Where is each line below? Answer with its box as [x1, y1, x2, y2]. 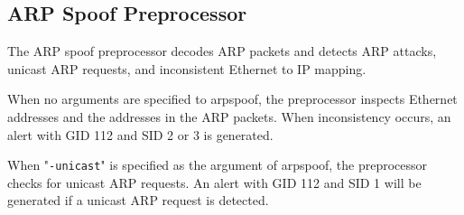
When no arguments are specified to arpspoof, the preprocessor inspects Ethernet [7, 89, 458, 108]
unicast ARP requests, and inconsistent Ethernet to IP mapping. [7, 59, 367, 78]
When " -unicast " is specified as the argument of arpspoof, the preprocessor [7, 155, 428, 174]
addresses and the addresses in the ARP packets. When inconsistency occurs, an [7, 107, 451, 126]
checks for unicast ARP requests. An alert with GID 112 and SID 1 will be [7, 173, 422, 192]
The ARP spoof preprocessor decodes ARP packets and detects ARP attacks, [7, 42, 437, 61]
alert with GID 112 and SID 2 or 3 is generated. [7, 125, 274, 144]
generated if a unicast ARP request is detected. [7, 191, 269, 210]
